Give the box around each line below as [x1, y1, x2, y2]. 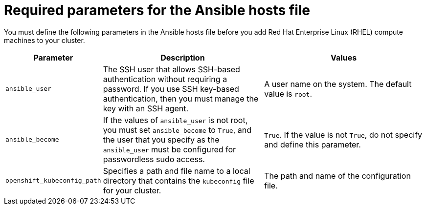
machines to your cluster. [4, 36, 85, 44]
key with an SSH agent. [103, 103, 189, 113]
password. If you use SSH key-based [103, 84, 239, 94]
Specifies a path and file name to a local [103, 166, 250, 176]
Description [160, 52, 205, 63]
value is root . [264, 88, 312, 99]
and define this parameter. [264, 139, 361, 149]
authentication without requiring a [103, 74, 227, 84]
